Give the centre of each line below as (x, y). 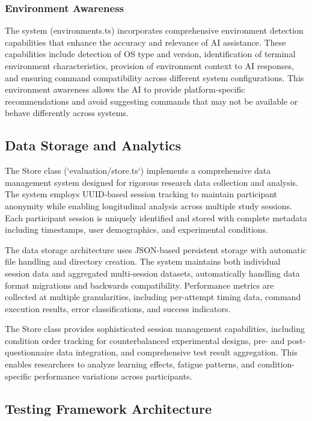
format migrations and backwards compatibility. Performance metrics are (139, 285)
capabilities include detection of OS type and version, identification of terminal (150, 54)
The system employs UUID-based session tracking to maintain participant (141, 194)
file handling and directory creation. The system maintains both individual (143, 261)
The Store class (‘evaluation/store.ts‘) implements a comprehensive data (138, 171)
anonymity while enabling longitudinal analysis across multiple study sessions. (148, 205)
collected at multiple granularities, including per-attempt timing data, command (153, 297)
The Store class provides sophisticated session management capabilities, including (155, 329)
